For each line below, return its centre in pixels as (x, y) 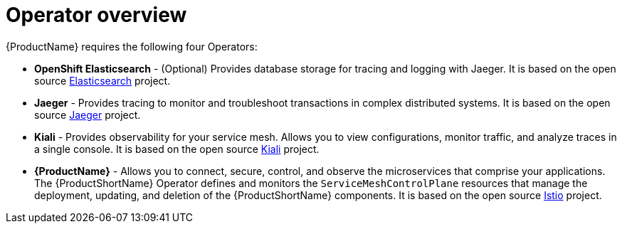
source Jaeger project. (88, 114)
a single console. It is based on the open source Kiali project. (177, 149)
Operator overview (96, 15)
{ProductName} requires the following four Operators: (132, 46)
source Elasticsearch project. (102, 80)
